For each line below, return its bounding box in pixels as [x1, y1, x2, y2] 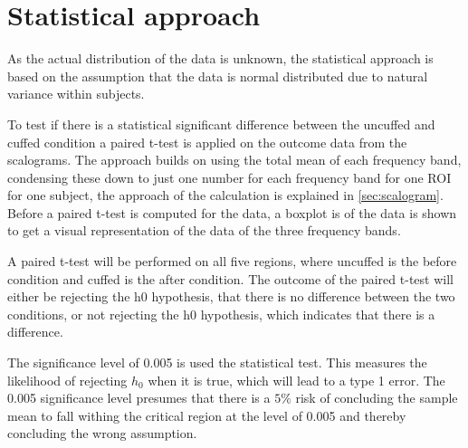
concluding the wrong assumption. [7, 424, 197, 443]
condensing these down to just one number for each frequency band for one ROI [7, 167, 452, 186]
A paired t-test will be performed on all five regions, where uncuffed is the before [7, 252, 457, 271]
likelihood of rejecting [7, 370, 128, 389]
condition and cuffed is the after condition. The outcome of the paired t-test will [7, 269, 454, 288]
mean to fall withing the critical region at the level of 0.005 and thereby [7, 405, 406, 424]
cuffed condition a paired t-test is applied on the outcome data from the [7, 132, 407, 151]
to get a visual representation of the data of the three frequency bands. [7, 221, 401, 240]
